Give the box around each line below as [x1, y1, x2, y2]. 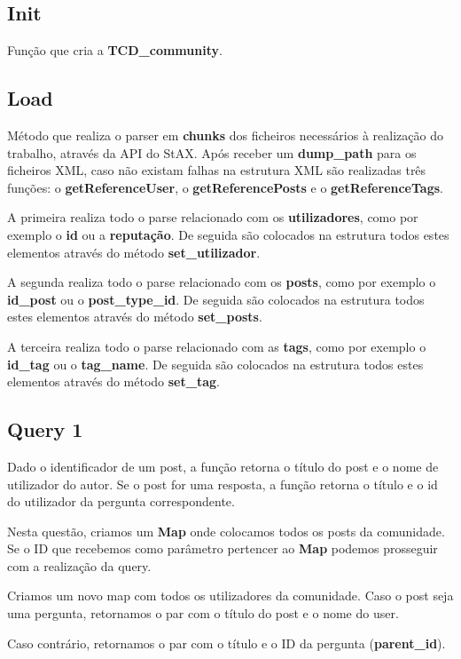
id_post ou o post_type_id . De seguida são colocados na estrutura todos [7, 290, 425, 308]
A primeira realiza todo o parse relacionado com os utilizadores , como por [7, 208, 418, 226]
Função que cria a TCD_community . [7, 41, 223, 60]
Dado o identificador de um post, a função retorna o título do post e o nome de [7, 457, 439, 475]
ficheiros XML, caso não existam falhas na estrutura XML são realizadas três [7, 161, 426, 179]
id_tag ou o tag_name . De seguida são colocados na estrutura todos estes [7, 354, 424, 373]
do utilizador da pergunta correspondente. [7, 492, 235, 511]
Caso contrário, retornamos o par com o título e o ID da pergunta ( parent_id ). [7, 633, 446, 652]
